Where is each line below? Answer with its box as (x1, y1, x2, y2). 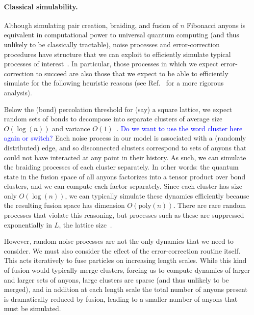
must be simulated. (4, 303, 61, 314)
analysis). (4, 87, 32, 97)
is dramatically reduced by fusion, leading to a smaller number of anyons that (4, 293, 238, 304)
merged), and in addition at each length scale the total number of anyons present (4, 284, 248, 294)
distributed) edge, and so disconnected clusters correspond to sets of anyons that (4, 142, 247, 152)
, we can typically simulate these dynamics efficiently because (65, 190, 249, 200)
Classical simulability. (4, 1, 78, 11)
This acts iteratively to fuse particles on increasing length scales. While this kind (4, 255, 247, 265)
